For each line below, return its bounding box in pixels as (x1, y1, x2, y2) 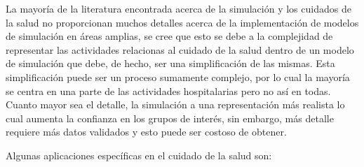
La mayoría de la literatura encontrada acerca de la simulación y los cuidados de (6, 1, 351, 15)
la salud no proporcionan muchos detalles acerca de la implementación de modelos (6, 15, 359, 29)
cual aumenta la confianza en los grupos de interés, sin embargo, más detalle (6, 110, 334, 125)
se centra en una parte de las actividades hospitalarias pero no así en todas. (6, 83, 331, 98)
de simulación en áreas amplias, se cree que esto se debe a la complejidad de (6, 29, 333, 43)
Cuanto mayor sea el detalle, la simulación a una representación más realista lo (6, 97, 345, 112)
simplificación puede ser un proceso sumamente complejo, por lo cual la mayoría (6, 69, 350, 84)
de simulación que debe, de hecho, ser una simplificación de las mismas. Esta (6, 56, 335, 71)
